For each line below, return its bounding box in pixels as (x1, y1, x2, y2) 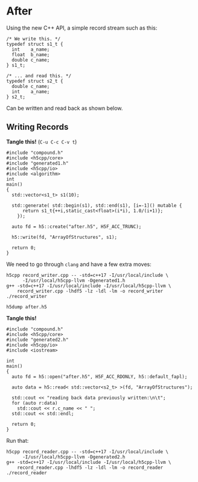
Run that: (6, 437, 29, 444)
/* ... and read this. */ (6, 72, 71, 79)
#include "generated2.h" (6, 337, 69, 343)
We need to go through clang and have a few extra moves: (6, 261, 152, 268)
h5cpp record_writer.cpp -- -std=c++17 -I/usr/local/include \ (6, 272, 169, 278)
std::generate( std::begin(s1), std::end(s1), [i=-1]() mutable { (11, 202, 182, 209)
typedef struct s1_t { (6, 41, 63, 47)
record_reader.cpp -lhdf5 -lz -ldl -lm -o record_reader (17, 465, 164, 471)
